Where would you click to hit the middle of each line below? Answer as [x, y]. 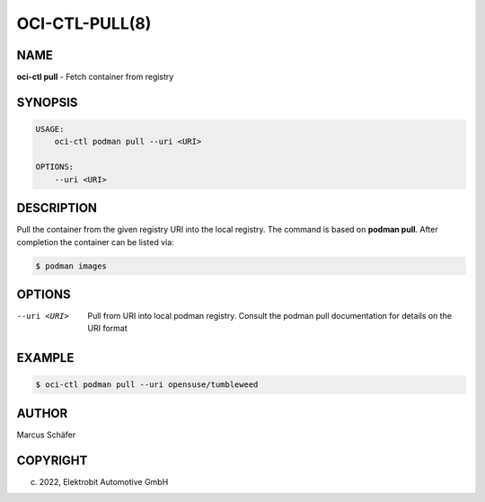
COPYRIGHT [52, 460]
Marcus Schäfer [46, 435]
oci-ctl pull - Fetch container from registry [95, 77]
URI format [107, 329]
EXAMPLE [45, 358]
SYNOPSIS [47, 102]
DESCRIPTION [57, 208]
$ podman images [71, 266]
